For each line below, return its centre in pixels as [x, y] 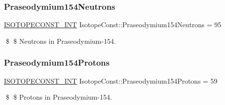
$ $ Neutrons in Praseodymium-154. [61, 41]
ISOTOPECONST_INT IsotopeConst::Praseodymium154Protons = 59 [111, 80]
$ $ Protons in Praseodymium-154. [59, 97]
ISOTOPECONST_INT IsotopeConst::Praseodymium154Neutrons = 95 [113, 25]
